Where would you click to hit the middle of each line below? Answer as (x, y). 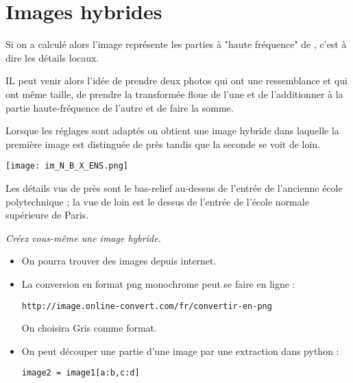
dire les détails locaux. (52, 57)
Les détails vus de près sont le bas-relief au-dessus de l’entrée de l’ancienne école (174, 187)
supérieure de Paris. (47, 215)
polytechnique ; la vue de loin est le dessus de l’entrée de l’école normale (157, 201)
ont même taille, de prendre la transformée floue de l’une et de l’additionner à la (174, 94)
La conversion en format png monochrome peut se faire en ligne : (158, 283)
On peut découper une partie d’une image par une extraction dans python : (180, 350)
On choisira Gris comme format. (89, 328)
